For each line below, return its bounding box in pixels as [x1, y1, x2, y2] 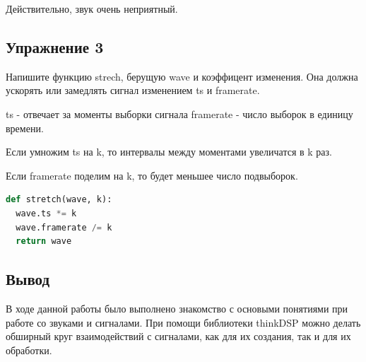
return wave [16, 236, 72, 247]
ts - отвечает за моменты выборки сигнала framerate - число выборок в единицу [6, 106, 353, 121]
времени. [6, 120, 44, 135]
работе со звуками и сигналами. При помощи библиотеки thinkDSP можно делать [6, 315, 361, 329]
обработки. [6, 342, 52, 357]
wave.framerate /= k [16, 222, 112, 233]
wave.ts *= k [16, 208, 77, 218]
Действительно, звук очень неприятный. [6, 1, 178, 16]
